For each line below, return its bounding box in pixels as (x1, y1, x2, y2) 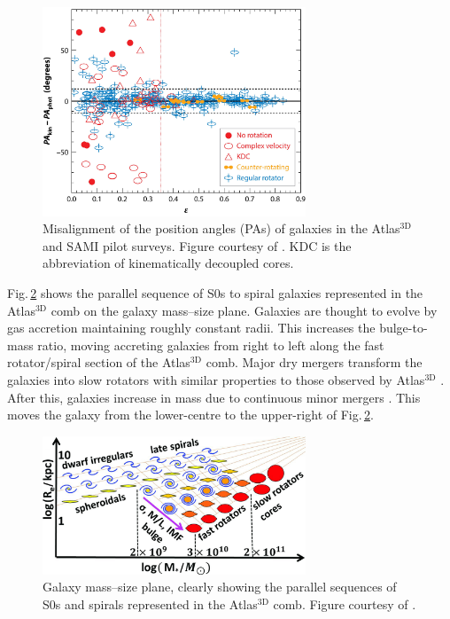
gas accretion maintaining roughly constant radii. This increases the (7, 318, 376, 337)
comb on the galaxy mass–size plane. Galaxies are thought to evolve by (50, 301, 438, 319)
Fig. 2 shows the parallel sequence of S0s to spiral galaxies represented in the (7, 284, 423, 302)
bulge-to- (379, 318, 428, 337)
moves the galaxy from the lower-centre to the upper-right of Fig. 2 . (7, 405, 374, 424)
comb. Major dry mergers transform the (206, 353, 423, 372)
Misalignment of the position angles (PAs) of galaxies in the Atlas (43, 219, 400, 238)
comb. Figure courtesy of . (273, 594, 416, 613)
